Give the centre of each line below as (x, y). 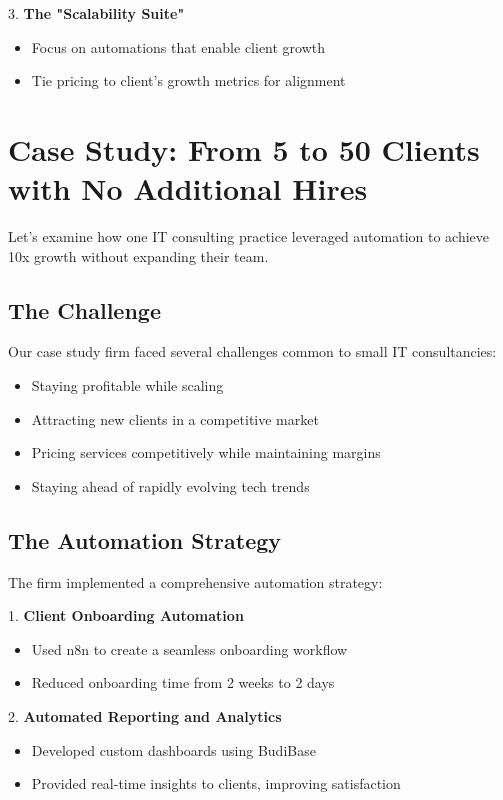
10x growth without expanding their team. (138, 255)
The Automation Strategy (145, 539)
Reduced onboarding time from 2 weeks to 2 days (183, 682)
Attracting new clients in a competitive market (175, 418)
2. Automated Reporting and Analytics (145, 716)
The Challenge (84, 309)
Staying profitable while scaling (127, 385)
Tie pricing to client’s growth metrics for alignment (188, 80)
